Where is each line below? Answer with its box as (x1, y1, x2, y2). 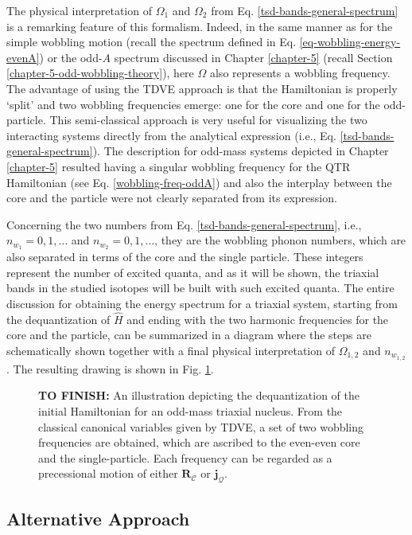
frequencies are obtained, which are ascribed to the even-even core (38, 434, 360, 451)
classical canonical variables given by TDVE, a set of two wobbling (38, 418, 364, 435)
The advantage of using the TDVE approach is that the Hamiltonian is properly (6, 80, 398, 96)
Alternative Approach (6, 506, 190, 530)
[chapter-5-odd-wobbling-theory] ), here (6, 64, 194, 81)
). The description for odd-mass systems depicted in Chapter (92, 143, 389, 159)
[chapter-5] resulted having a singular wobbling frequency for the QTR (6, 158, 351, 174)
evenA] (6, 49, 40, 65)
